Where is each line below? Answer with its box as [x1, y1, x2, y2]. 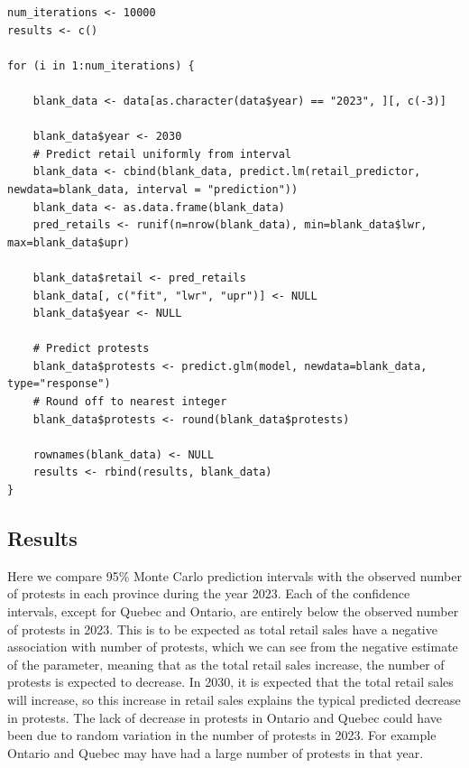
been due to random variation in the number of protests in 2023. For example [7, 726, 437, 745]
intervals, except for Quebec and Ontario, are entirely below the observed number [7, 602, 459, 621]
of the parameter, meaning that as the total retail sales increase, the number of [7, 654, 445, 673]
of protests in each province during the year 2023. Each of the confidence [7, 584, 410, 603]
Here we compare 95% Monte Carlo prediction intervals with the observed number [7, 566, 462, 585]
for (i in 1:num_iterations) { [7, 59, 195, 72]
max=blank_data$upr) [7, 236, 131, 249]
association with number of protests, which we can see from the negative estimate [7, 637, 458, 656]
